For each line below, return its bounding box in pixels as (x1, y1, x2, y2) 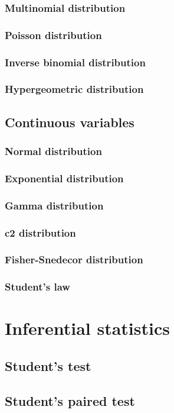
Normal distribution (5, 144, 102, 159)
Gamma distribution (5, 198, 104, 212)
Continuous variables (5, 112, 134, 131)
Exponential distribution (5, 170, 124, 185)
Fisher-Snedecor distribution (5, 252, 143, 267)
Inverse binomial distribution (5, 54, 146, 69)
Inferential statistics (5, 316, 170, 340)
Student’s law (5, 279, 70, 294)
